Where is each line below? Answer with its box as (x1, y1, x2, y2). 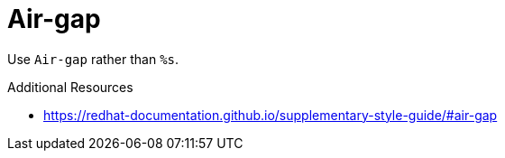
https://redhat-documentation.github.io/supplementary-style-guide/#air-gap (43, 107, 498, 123)
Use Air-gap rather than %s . (7, 51, 179, 67)
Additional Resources (7, 79, 133, 95)
